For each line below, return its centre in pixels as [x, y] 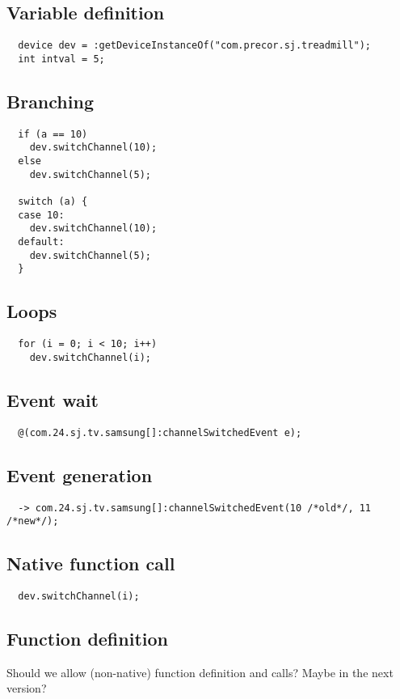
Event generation [80, 474]
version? [27, 688]
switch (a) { [53, 201]
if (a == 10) [53, 134]
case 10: [41, 215]
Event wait [53, 399]
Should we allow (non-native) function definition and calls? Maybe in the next [200, 672]
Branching [50, 101]
